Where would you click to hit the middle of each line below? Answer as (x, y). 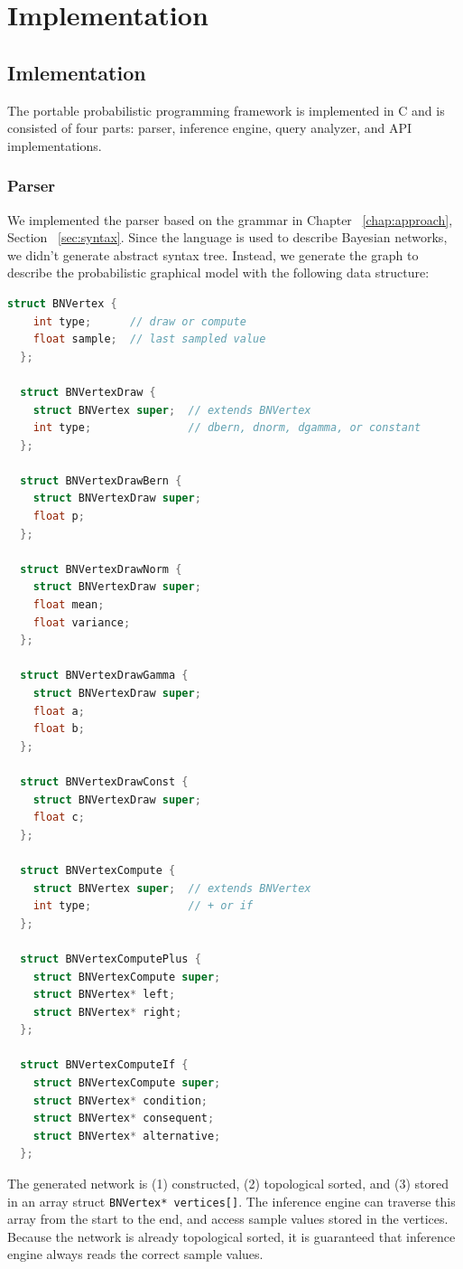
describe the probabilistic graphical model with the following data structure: (218, 273)
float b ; (59, 729)
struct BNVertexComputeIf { (104, 1065)
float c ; (59, 818)
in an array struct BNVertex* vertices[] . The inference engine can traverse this (231, 1201)
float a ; (59, 711)
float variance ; (82, 622)
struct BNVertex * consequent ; (124, 1119)
